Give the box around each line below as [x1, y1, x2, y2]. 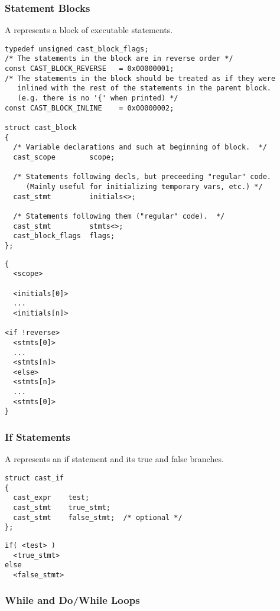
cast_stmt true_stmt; [13, 503, 110, 512]
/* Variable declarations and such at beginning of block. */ [13, 143, 267, 152]
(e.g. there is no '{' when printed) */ [17, 94, 178, 103]
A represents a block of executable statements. [5, 24, 173, 36]
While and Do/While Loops [5, 593, 140, 607]
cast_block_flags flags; [13, 232, 115, 240]
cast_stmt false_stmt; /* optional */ [13, 513, 183, 522]
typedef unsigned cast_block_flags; [5, 44, 149, 53]
